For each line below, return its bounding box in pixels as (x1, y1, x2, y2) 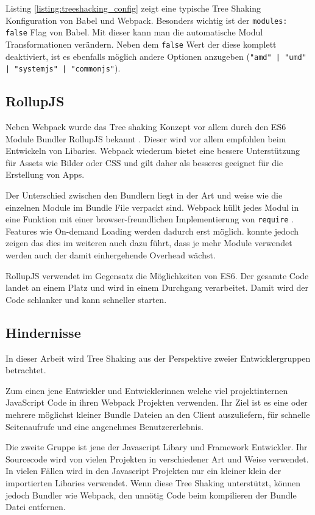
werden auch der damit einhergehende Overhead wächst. (5, 249, 216, 261)
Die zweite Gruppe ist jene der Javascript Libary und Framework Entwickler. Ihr (5, 440, 308, 453)
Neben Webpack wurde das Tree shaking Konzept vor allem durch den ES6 (5, 120, 286, 133)
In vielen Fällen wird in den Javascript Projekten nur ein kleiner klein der (5, 464, 281, 477)
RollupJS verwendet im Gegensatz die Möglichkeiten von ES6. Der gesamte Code (5, 269, 309, 282)
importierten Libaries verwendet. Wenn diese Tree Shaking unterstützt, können (5, 477, 301, 489)
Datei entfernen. (5, 500, 66, 513)
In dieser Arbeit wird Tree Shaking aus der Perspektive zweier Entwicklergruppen (5, 351, 311, 364)
